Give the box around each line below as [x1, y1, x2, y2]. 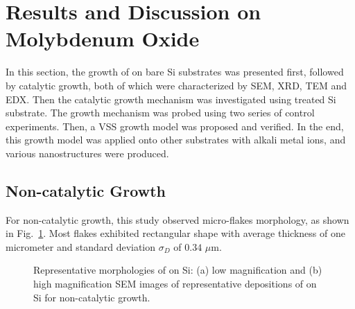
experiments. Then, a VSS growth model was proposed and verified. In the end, [6, 118, 344, 133]
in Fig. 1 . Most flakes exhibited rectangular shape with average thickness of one [6, 226, 345, 240]
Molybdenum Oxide [6, 24, 200, 53]
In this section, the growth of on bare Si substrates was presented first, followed [6, 64, 344, 79]
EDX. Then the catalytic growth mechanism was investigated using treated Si [6, 91, 336, 106]
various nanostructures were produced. [6, 145, 169, 160]
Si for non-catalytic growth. [33, 290, 150, 304]
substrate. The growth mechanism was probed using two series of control [6, 105, 315, 120]
